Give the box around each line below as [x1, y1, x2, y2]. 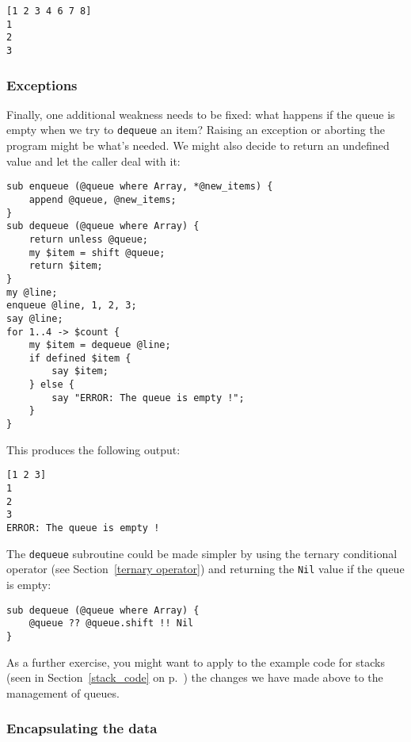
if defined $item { [29, 352, 131, 364]
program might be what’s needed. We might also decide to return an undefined [6, 137, 390, 154]
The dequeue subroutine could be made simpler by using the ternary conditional [6, 545, 398, 561]
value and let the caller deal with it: [6, 152, 181, 169]
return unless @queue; [29, 233, 148, 245]
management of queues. [6, 684, 120, 701]
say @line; [6, 312, 63, 324]
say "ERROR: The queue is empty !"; [51, 392, 245, 404]
